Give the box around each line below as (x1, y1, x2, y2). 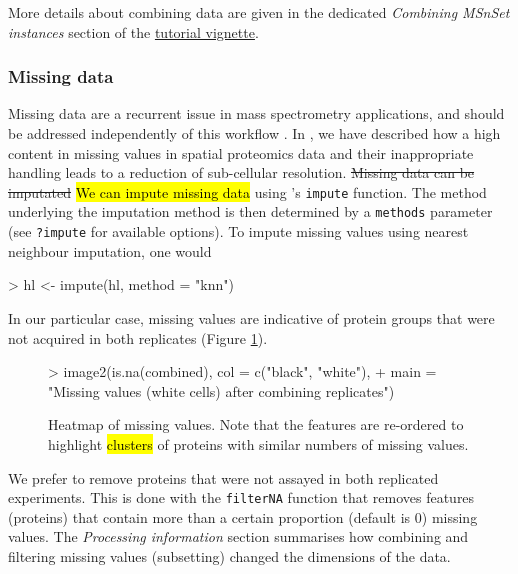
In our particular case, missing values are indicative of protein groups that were (8, 307, 495, 328)
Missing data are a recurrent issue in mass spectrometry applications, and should (8, 103, 505, 124)
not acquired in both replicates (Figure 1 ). (8, 327, 268, 348)
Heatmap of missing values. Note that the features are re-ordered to (48, 414, 464, 435)
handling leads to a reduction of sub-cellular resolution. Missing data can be (8, 162, 475, 183)
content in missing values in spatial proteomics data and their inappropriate (8, 142, 474, 163)
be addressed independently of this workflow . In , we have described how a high (8, 123, 501, 143)
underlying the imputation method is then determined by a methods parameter (8, 201, 493, 222)
